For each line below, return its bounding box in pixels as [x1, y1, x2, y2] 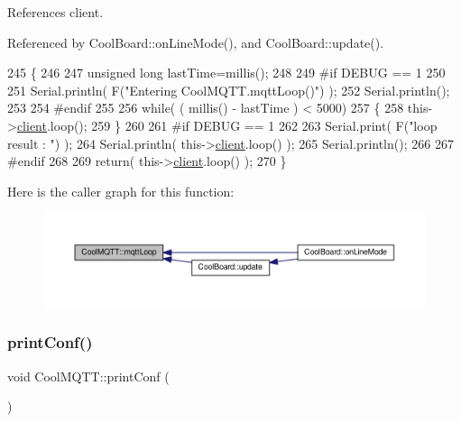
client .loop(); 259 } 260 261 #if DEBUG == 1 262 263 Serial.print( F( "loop [16, 115, 438, 134]
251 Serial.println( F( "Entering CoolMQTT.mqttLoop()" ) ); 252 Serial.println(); [7, 80, 450, 99]
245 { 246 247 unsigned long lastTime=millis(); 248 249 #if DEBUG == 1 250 [7, 63, 446, 82]
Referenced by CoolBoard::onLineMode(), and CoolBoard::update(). [7, 32, 384, 51]
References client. [7, 3, 104, 21]
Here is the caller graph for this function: [7, 181, 235, 200]
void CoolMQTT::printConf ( [7, 366, 170, 385]
